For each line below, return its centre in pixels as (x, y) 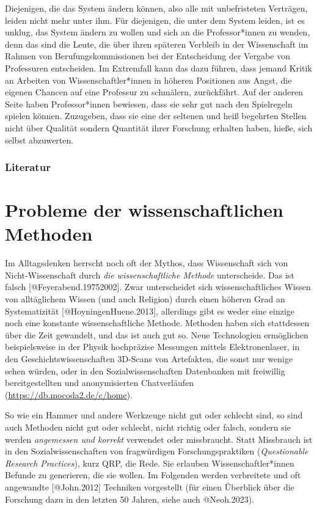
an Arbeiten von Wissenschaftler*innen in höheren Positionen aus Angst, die (148, 80)
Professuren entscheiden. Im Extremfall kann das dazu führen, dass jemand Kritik (158, 67)
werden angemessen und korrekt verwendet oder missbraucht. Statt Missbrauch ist (159, 439)
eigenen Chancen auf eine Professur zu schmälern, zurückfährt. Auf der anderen (154, 92)
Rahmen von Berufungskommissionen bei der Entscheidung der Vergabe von (148, 56)
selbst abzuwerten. (39, 140)
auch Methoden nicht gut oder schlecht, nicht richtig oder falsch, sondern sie (148, 427)
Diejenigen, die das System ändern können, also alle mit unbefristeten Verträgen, (156, 8)
